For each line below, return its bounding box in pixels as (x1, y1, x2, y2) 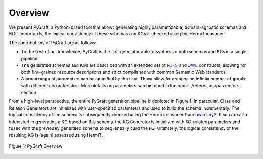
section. (21, 90, 38, 95)
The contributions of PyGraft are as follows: (9, 40, 97, 46)
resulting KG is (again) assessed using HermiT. (9, 132, 103, 138)
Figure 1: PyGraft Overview (9, 143, 63, 149)
